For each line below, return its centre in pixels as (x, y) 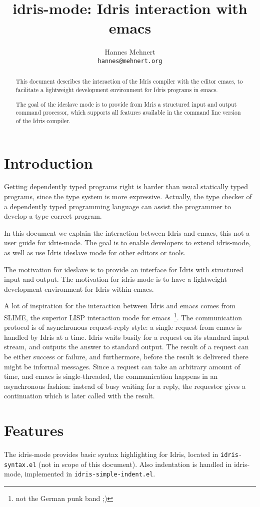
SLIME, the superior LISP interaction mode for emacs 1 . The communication (123, 317)
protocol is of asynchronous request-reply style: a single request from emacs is (123, 327)
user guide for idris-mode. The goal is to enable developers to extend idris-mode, (127, 242)
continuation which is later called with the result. (79, 396)
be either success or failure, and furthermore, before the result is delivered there (126, 357)
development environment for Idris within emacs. (79, 289)
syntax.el (20, 465)
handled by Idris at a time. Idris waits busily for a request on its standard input (127, 337)
